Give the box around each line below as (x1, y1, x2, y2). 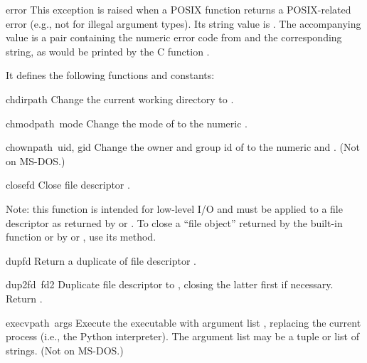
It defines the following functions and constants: (6, 68, 215, 83)
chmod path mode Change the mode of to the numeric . (6, 115, 248, 130)
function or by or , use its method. (6, 229, 156, 244)
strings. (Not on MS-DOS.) (6, 342, 124, 357)
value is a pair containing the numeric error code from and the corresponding (6, 30, 342, 45)
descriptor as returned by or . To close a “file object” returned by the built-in (6, 215, 343, 230)
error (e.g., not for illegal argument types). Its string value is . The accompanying (6, 16, 361, 31)
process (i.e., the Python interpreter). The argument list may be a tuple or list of (6, 329, 359, 344)
